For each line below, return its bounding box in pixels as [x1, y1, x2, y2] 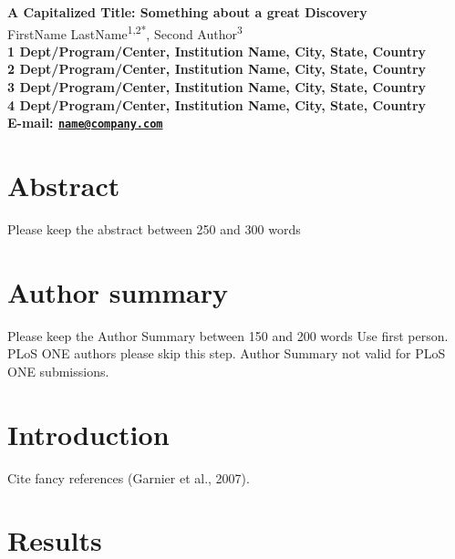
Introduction [7, 415, 170, 452]
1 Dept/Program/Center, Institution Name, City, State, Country [7, 41, 427, 60]
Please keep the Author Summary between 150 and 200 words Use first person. [7, 326, 449, 345]
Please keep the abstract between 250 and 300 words [7, 220, 301, 238]
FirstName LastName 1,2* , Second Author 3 [7, 21, 243, 43]
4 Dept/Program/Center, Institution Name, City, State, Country [7, 95, 427, 114]
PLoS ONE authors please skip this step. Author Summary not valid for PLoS [7, 344, 446, 363]
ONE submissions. [7, 361, 109, 380]
